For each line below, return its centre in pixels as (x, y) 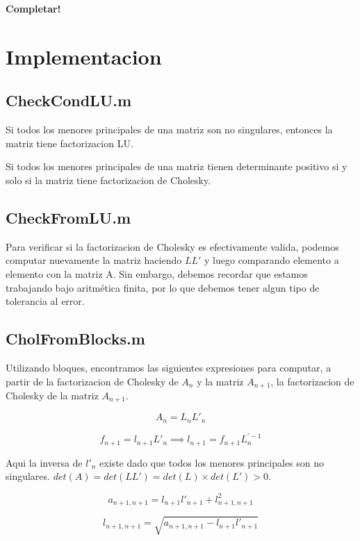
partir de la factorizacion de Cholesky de (92, 381)
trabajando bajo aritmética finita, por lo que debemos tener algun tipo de (163, 287)
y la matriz (220, 381)
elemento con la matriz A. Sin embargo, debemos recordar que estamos (157, 273)
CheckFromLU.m (68, 217)
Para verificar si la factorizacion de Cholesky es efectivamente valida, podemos (172, 246)
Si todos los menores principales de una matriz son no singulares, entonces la (169, 130)
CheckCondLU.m (69, 100)
